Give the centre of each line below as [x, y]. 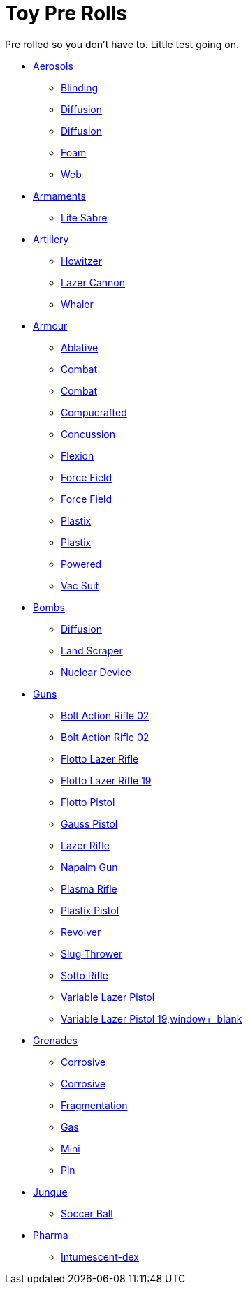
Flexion [78, 455]
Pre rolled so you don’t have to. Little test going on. [122, 44]
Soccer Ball [87, 1213]
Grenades [55, 1040]
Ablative [80, 347]
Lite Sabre [84, 217]
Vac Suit [80, 585]
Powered [81, 564]
